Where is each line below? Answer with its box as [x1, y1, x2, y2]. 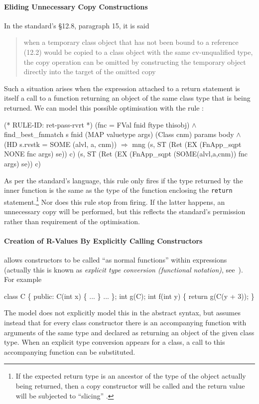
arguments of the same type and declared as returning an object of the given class [4, 327, 255, 337]
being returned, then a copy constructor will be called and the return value [15, 380, 245, 391]
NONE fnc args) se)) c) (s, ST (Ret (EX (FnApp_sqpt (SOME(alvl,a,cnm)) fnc [4, 148, 248, 159]
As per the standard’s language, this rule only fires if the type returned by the [4, 175, 243, 185]
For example [4, 274, 42, 284]
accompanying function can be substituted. [4, 346, 135, 357]
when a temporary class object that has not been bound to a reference [23, 37, 239, 47]
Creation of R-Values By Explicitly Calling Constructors [4, 235, 203, 246]
